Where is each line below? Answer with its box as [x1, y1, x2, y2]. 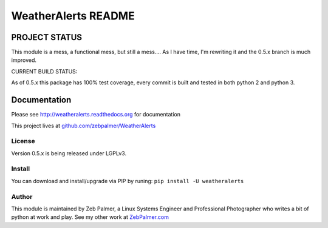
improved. [11, 56, 36, 64]
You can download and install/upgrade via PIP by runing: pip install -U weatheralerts [11, 177, 244, 184]
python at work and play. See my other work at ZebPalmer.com [11, 213, 169, 221]
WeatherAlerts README [11, 9, 135, 22]
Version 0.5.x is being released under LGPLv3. [11, 149, 127, 157]
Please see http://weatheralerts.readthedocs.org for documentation [11, 111, 181, 118]
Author [11, 192, 33, 201]
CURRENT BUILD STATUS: [11, 67, 78, 75]
